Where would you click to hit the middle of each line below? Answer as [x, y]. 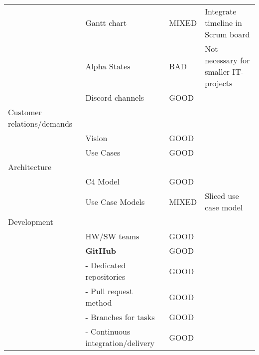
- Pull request [109, 291]
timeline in [223, 23]
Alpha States [108, 66]
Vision [96, 138]
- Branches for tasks [120, 317]
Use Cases [103, 152]
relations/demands [40, 123]
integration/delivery [120, 343]
